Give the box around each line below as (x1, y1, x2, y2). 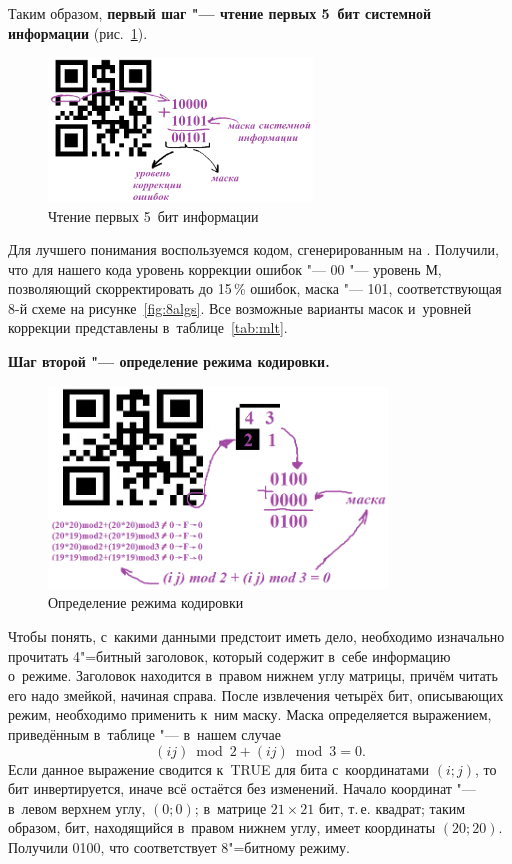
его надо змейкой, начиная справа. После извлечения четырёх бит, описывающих (8, 684, 504, 705)
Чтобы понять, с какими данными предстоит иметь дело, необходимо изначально (8, 626, 505, 647)
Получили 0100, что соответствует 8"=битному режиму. (8, 837, 350, 858)
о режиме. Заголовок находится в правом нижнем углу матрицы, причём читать (8, 665, 498, 686)
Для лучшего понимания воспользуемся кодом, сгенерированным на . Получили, (8, 239, 499, 260)
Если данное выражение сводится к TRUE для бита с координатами (8, 758, 430, 779)
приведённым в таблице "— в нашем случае (8, 724, 281, 745)
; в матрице (194, 797, 267, 818)
